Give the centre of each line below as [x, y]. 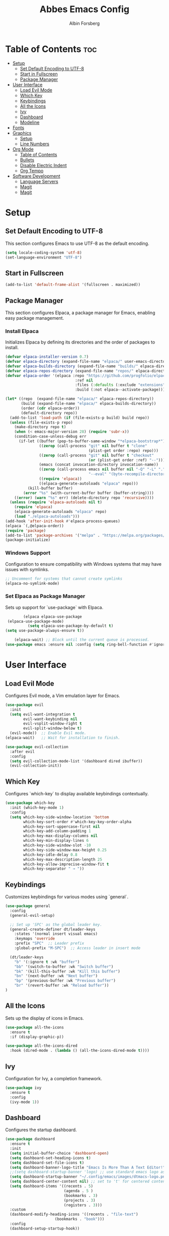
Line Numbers [34, 144]
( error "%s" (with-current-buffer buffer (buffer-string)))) [89, 493]
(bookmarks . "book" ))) [79, 1219]
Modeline [30, 122]
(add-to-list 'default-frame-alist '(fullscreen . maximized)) [73, 285]
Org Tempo [32, 171]
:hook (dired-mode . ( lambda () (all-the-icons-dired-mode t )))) [80, 1051]
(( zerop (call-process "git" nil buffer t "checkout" [97, 455]
